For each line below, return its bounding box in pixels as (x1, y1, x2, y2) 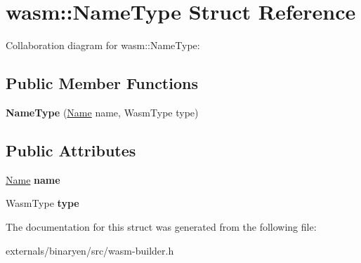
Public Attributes (6, 139, 136, 161)
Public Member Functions (6, 72, 198, 94)
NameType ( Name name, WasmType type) (6, 104, 199, 119)
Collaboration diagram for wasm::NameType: (6, 38, 200, 53)
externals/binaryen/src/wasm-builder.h (6, 243, 174, 257)
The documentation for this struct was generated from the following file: (6, 219, 317, 234)
